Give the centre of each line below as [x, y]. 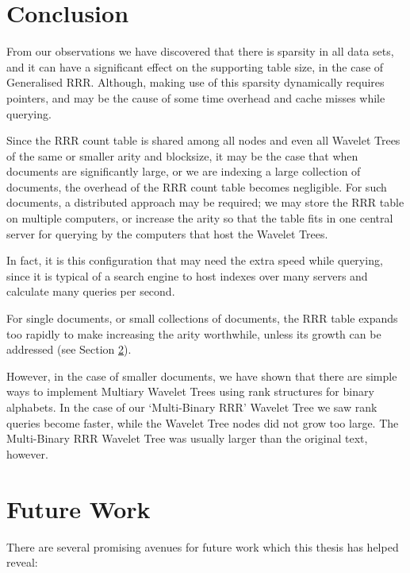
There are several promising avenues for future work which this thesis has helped [203, 546]
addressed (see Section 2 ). [69, 349]
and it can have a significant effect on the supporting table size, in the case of [195, 66]
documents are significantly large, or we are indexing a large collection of [184, 171]
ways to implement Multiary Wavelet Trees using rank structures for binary [190, 391]
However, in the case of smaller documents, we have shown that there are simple [202, 376]
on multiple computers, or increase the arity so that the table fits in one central [200, 218]
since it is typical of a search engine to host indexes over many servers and [187, 275]
